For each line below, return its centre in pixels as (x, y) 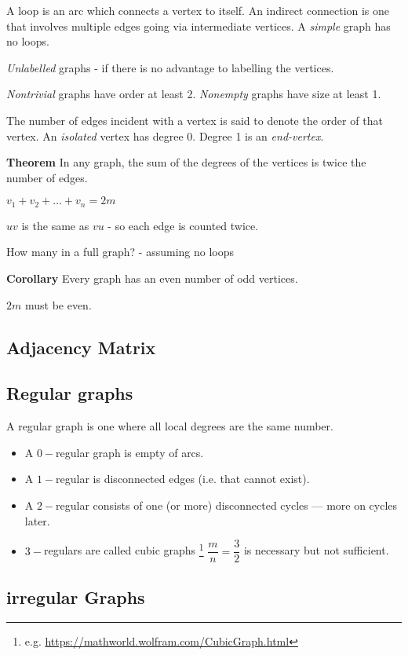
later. (37, 520)
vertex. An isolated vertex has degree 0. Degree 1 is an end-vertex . (165, 135)
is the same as (55, 225)
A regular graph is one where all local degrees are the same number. (170, 426)
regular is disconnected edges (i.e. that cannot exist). (183, 479)
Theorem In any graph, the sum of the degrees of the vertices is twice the (186, 162)
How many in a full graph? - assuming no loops (120, 252)
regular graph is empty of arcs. (130, 452)
